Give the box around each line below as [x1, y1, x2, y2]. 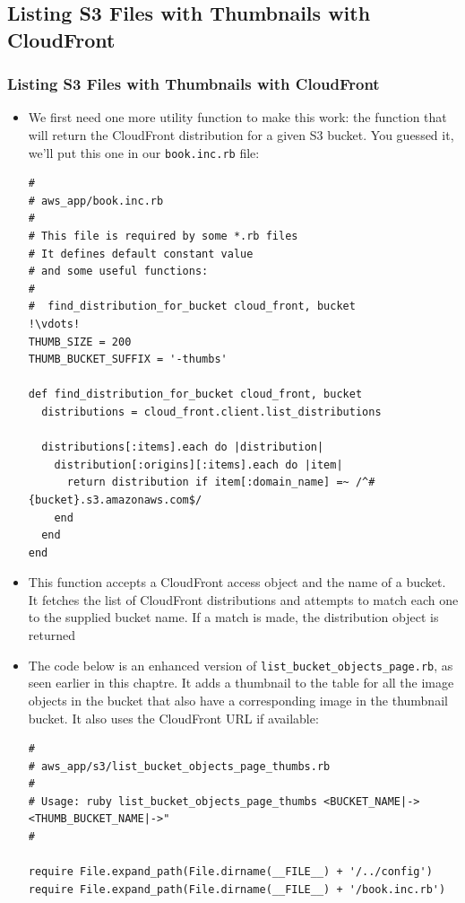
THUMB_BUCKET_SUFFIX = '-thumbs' [28, 353, 228, 366]
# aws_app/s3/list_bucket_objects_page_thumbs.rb [28, 759, 331, 773]
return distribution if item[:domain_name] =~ [66, 476, 349, 489]
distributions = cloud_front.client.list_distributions [41, 405, 382, 418]
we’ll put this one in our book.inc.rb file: [28, 143, 260, 162]
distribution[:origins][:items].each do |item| [54, 458, 343, 471]
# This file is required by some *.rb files [28, 230, 298, 243]
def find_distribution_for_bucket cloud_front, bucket [28, 388, 363, 401]
